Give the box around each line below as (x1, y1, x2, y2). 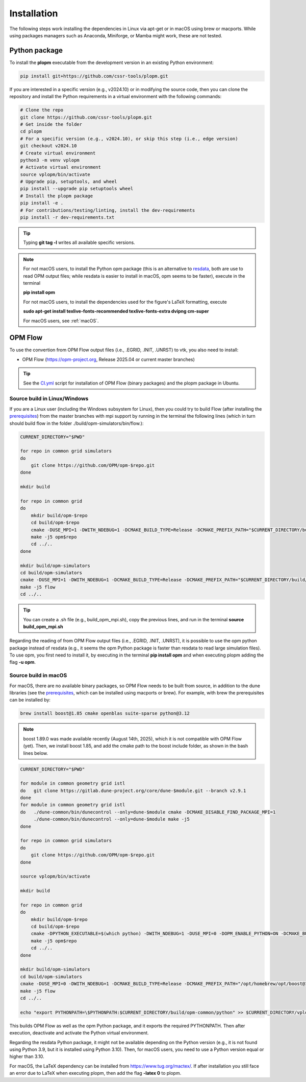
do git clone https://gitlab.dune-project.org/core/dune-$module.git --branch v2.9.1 (20, 787, 246, 794)
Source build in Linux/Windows (9, 395, 89, 402)
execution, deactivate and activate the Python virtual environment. (9, 1030, 149, 1036)
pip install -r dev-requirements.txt (20, 215, 115, 220)
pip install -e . (20, 200, 64, 206)
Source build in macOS (9, 672, 67, 679)
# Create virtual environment (20, 150, 96, 156)
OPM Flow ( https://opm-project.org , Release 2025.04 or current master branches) (22, 356, 195, 363)
